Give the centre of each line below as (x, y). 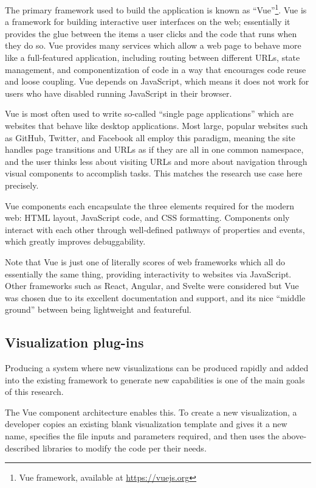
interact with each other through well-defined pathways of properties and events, (155, 229)
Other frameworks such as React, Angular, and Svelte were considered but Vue (152, 286)
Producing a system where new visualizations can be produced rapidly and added (157, 368)
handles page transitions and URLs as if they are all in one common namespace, (154, 149)
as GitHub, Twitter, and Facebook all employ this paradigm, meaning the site (150, 137)
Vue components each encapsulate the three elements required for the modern (149, 205)
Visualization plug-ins (74, 342)
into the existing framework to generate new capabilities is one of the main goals (155, 379)
